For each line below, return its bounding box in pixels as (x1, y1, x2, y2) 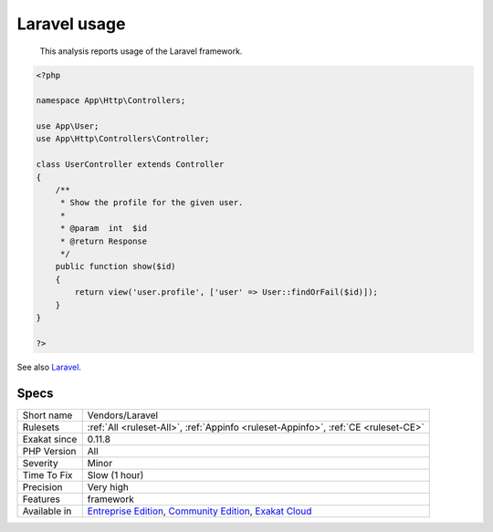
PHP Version (22, 444, 77, 457)
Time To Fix (22, 468, 73, 481)
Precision (22, 480, 63, 493)
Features (22, 493, 61, 506)
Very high (87, 480, 130, 493)
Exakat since (22, 433, 78, 445)
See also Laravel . (16, 361, 82, 372)
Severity (22, 456, 58, 469)
